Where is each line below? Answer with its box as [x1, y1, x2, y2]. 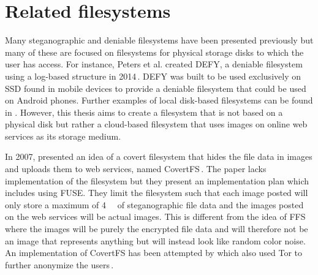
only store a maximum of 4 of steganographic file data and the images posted [5, 198, 304, 211]
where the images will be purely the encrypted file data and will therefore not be [5, 222, 308, 235]
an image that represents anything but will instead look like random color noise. [5, 234, 306, 247]
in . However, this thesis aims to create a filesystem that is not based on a [5, 105, 283, 118]
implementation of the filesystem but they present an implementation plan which [5, 174, 309, 187]
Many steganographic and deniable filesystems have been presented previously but [5, 34, 314, 47]
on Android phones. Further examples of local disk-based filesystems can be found [5, 94, 313, 107]
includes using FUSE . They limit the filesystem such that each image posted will [5, 186, 308, 199]
